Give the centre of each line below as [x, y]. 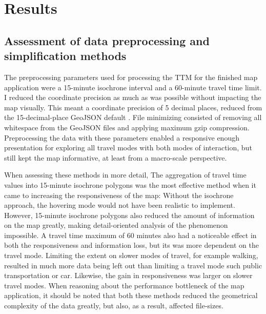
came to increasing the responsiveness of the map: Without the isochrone [119, 195]
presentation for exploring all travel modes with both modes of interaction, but [128, 148]
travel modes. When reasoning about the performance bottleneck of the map [124, 285]
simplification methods [65, 56]
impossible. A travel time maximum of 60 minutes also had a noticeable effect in [130, 235]
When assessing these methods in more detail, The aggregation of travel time [125, 175]
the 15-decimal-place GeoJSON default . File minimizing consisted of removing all [133, 117]
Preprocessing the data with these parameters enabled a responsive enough [122, 137]
